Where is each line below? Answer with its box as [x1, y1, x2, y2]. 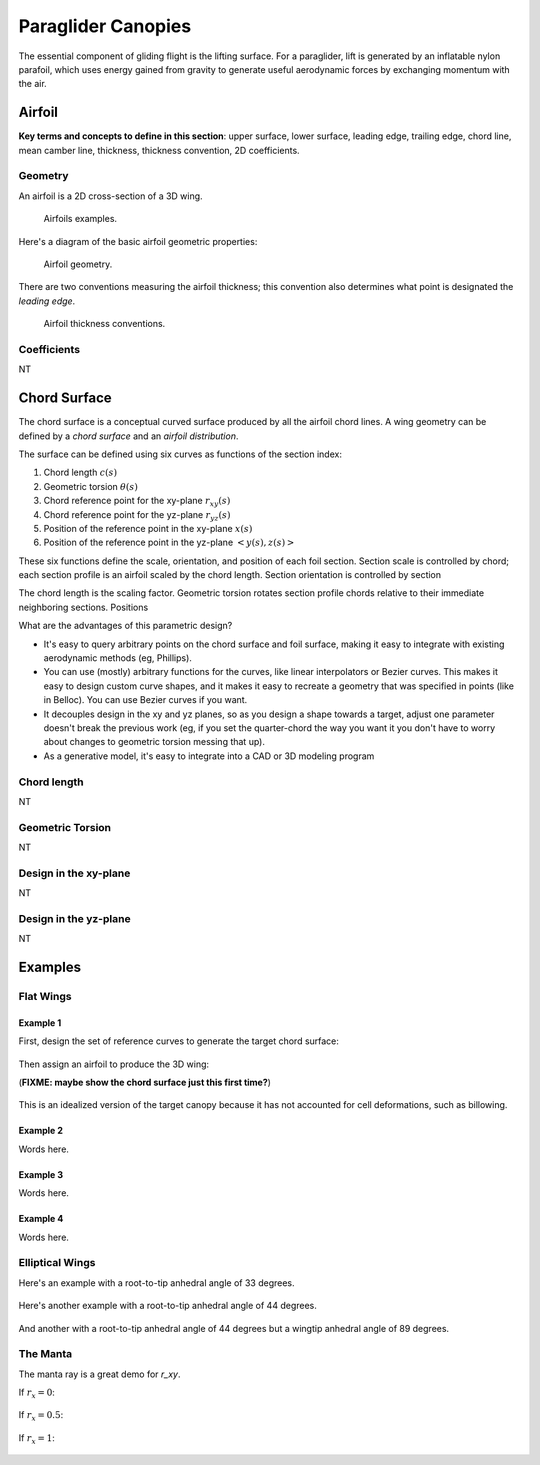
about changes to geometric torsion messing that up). [43, 736, 265, 748]
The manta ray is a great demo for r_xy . [18, 1368, 181, 1380]
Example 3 [18, 1168, 64, 1180]
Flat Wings [18, 990, 72, 1004]
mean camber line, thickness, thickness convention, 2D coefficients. [18, 144, 300, 156]
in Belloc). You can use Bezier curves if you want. [43, 694, 248, 706]
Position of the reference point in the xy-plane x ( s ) [43, 522, 253, 534]
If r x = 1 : [18, 1431, 55, 1446]
